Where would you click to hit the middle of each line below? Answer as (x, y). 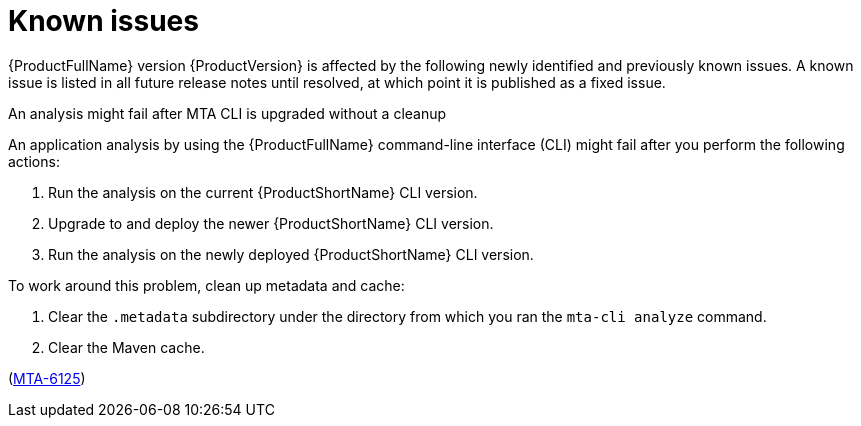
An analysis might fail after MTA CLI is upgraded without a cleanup (227, 113)
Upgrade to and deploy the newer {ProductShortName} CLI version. (271, 223)
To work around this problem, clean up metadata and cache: (206, 285)
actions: (34, 161)
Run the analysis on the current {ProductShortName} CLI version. (263, 192)
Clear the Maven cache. (126, 347)
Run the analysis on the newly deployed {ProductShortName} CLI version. (291, 254)
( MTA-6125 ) (47, 378)
